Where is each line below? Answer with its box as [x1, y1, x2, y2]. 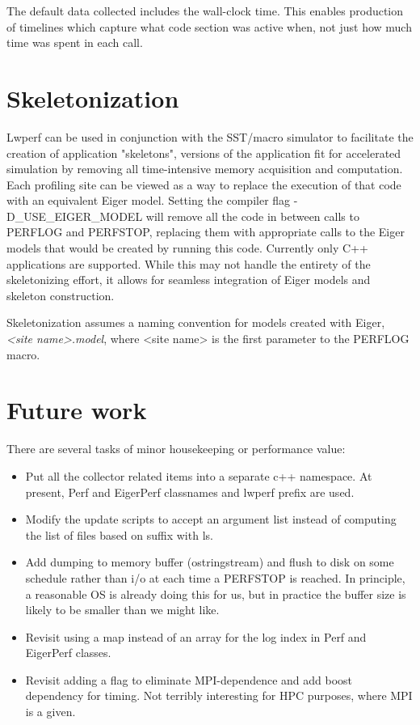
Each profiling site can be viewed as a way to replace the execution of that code [6, 176, 401, 193]
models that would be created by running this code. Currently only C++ [6, 240, 368, 257]
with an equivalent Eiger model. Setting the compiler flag [6, 192, 291, 209]
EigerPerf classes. [25, 644, 111, 661]
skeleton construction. [6, 286, 115, 303]
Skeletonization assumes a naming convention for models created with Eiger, [6, 314, 385, 331]
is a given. [25, 703, 76, 720]
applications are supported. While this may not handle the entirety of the [6, 255, 371, 272]
